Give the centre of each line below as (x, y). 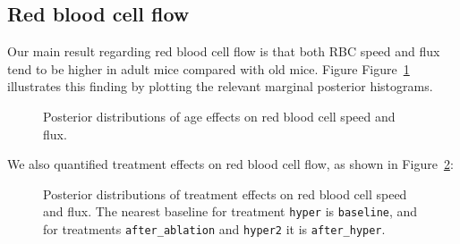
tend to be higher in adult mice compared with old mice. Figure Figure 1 (209, 68)
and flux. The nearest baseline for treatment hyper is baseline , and (230, 211)
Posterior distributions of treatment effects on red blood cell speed (225, 194)
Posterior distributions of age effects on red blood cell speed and (219, 116)
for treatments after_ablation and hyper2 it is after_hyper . (214, 229)
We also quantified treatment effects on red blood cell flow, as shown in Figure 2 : (230, 164)
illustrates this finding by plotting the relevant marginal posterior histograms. (220, 86)
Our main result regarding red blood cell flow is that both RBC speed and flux (224, 51)
